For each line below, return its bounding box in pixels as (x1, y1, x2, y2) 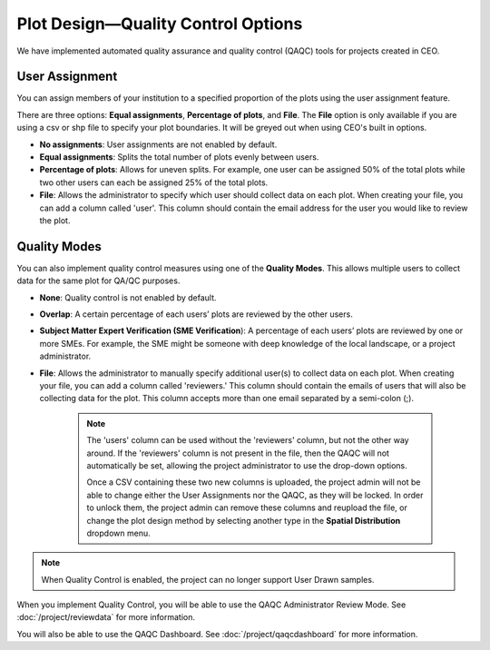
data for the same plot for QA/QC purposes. (16, 275, 181, 286)
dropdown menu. (86, 527, 151, 538)
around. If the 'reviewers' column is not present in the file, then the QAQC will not (86, 448, 390, 458)
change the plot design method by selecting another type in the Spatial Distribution (86, 515, 401, 526)
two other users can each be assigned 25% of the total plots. (39, 177, 269, 188)
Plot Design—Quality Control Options (16, 14, 303, 34)
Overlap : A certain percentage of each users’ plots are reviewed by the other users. (39, 309, 353, 320)
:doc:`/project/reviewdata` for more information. (16, 612, 195, 623)
